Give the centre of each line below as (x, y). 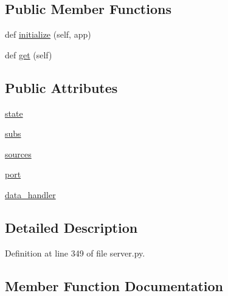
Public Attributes (61, 87)
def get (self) (29, 54)
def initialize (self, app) (48, 34)
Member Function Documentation (114, 285)
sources (18, 153)
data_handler (30, 194)
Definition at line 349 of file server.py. (75, 253)
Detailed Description (71, 227)
